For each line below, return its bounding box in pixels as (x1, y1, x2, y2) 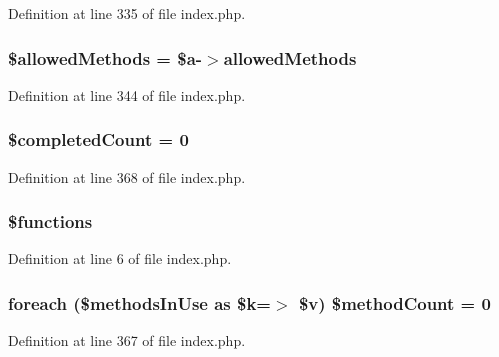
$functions (8, 209, 93, 234)
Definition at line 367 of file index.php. (8, 330, 246, 351)
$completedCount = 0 (8, 127, 189, 152)
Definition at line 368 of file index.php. (8, 166, 246, 187)
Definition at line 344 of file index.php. (8, 84, 246, 105)
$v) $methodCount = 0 (298, 290, 491, 315)
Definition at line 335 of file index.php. (8, 3, 246, 23)
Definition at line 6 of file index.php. (8, 248, 232, 269)
